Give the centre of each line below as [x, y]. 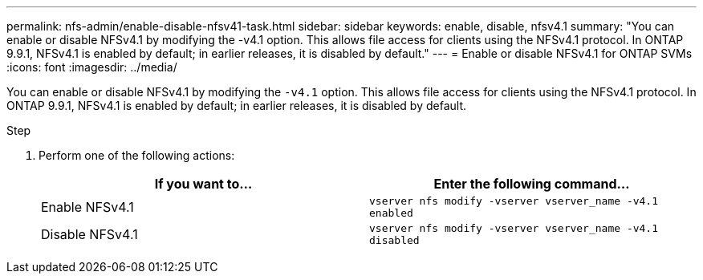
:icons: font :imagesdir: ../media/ [92, 67]
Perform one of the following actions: [137, 155]
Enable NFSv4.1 [87, 207]
